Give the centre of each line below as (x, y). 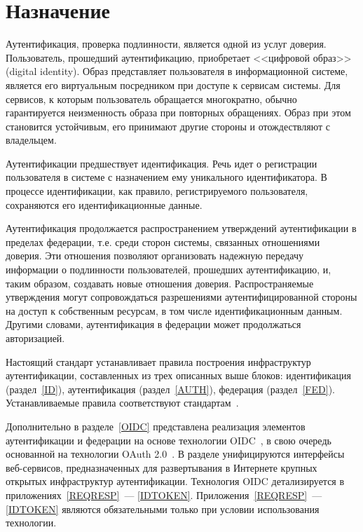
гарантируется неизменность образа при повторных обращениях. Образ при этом (178, 112)
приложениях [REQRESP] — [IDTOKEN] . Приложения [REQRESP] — (164, 495)
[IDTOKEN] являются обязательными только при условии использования (163, 509)
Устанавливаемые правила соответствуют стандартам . (122, 403)
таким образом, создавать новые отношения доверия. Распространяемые (160, 283)
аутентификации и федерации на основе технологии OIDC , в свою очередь (169, 440)
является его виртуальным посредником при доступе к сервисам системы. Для (173, 84)
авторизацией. (35, 338)
